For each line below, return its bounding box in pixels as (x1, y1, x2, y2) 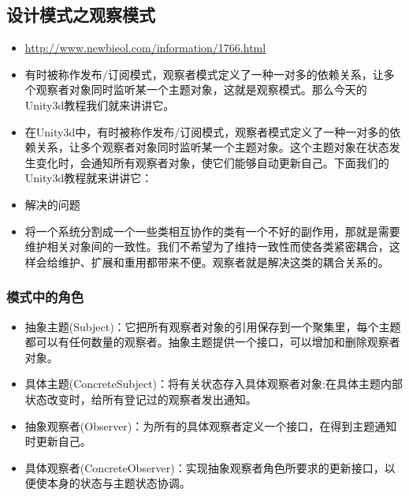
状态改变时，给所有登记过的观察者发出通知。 (24, 390, 257, 407)
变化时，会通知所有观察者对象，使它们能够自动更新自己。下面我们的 (35, 154, 389, 170)
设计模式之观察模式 (6, 2, 155, 27)
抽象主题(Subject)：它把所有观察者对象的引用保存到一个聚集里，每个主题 (24, 318, 401, 334)
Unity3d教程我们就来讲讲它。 (24, 96, 175, 113)
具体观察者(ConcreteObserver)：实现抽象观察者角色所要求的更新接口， (24, 459, 385, 475)
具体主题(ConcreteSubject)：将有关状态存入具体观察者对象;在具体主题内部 (24, 375, 403, 392)
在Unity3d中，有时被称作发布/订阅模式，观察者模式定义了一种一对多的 (24, 123, 390, 140)
